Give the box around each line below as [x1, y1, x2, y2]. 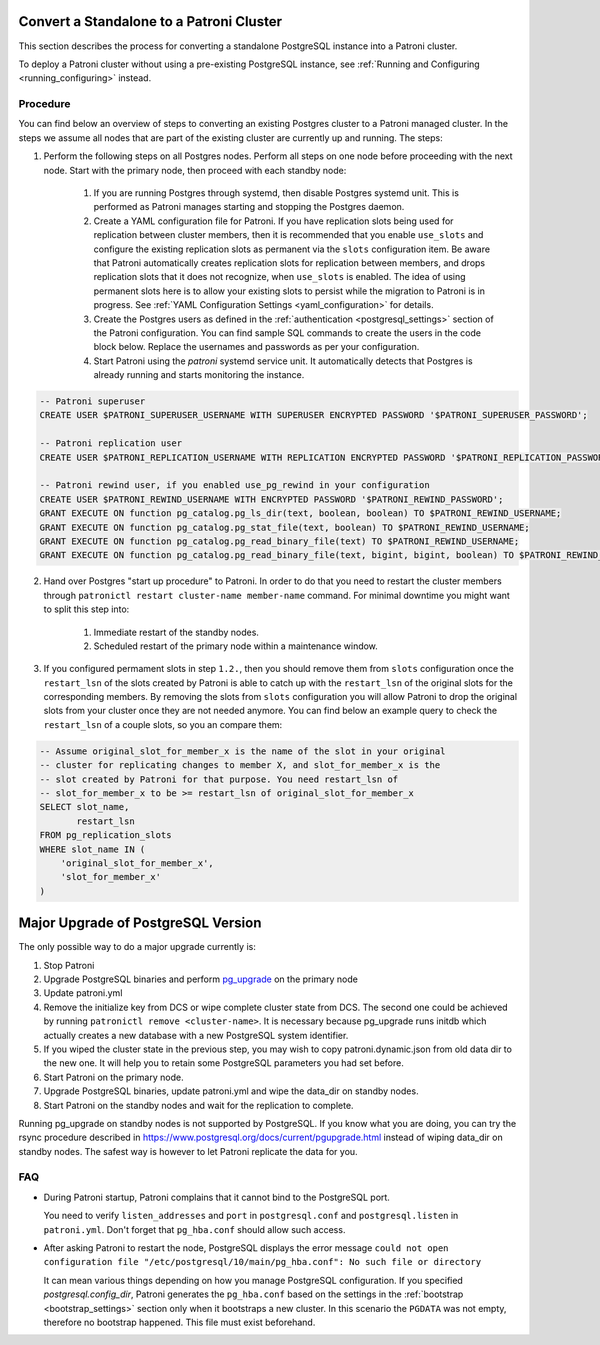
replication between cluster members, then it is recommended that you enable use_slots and [93, 229, 484, 241]
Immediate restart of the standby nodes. [93, 626, 260, 638]
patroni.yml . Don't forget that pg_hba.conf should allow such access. [43, 1223, 346, 1235]
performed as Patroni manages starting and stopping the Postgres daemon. [93, 201, 405, 213]
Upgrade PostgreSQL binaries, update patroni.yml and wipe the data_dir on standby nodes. [43, 1085, 419, 1097]
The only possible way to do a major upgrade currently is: [18, 941, 257, 953]
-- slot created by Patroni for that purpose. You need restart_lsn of [39, 773, 399, 785]
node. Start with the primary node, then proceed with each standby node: [43, 164, 347, 176]
